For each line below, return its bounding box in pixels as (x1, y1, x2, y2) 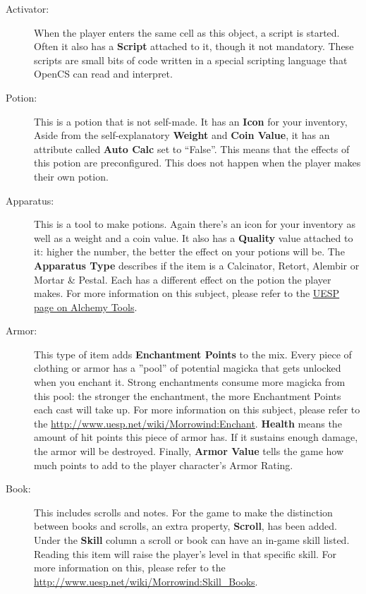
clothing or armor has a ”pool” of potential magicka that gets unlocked (34, 360, 341, 375)
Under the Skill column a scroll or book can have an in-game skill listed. (34, 533, 350, 547)
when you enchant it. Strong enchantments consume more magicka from (34, 375, 346, 389)
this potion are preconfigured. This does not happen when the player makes (34, 155, 361, 170)
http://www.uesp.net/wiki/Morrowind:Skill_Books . (34, 574, 258, 588)
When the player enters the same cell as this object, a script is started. (34, 25, 340, 40)
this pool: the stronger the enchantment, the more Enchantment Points (34, 388, 341, 403)
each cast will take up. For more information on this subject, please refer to (34, 402, 360, 417)
